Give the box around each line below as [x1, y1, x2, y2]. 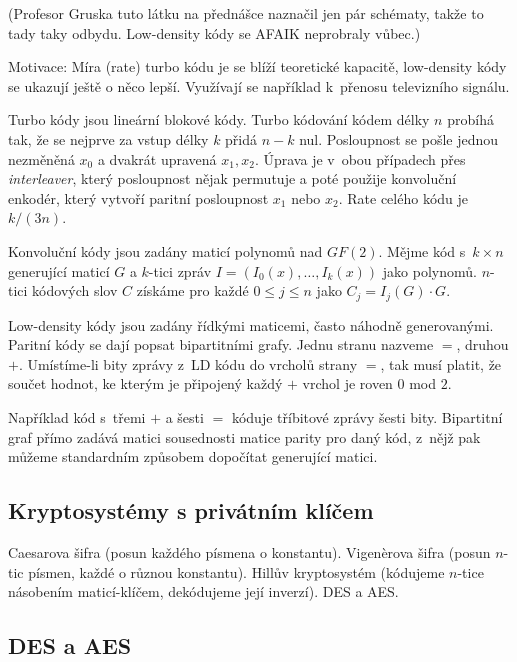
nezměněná [8, 148, 75, 169]
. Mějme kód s [378, 240, 466, 261]
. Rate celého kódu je [338, 187, 469, 208]
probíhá [447, 109, 494, 130]
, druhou [456, 334, 509, 355]
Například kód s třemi [8, 406, 146, 427]
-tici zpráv [148, 260, 212, 281]
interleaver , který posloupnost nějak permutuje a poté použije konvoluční [8, 168, 457, 189]
